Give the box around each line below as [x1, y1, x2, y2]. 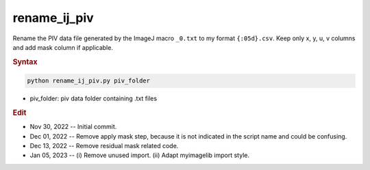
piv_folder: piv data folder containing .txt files [29, 94, 158, 102]
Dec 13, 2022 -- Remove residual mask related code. [29, 142, 179, 150]
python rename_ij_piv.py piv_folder [27, 77, 151, 85]
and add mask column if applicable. [12, 43, 113, 51]
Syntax [12, 57, 38, 66]
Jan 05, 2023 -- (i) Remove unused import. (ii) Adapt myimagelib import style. [29, 151, 250, 160]
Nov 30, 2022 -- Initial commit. [29, 123, 117, 131]
